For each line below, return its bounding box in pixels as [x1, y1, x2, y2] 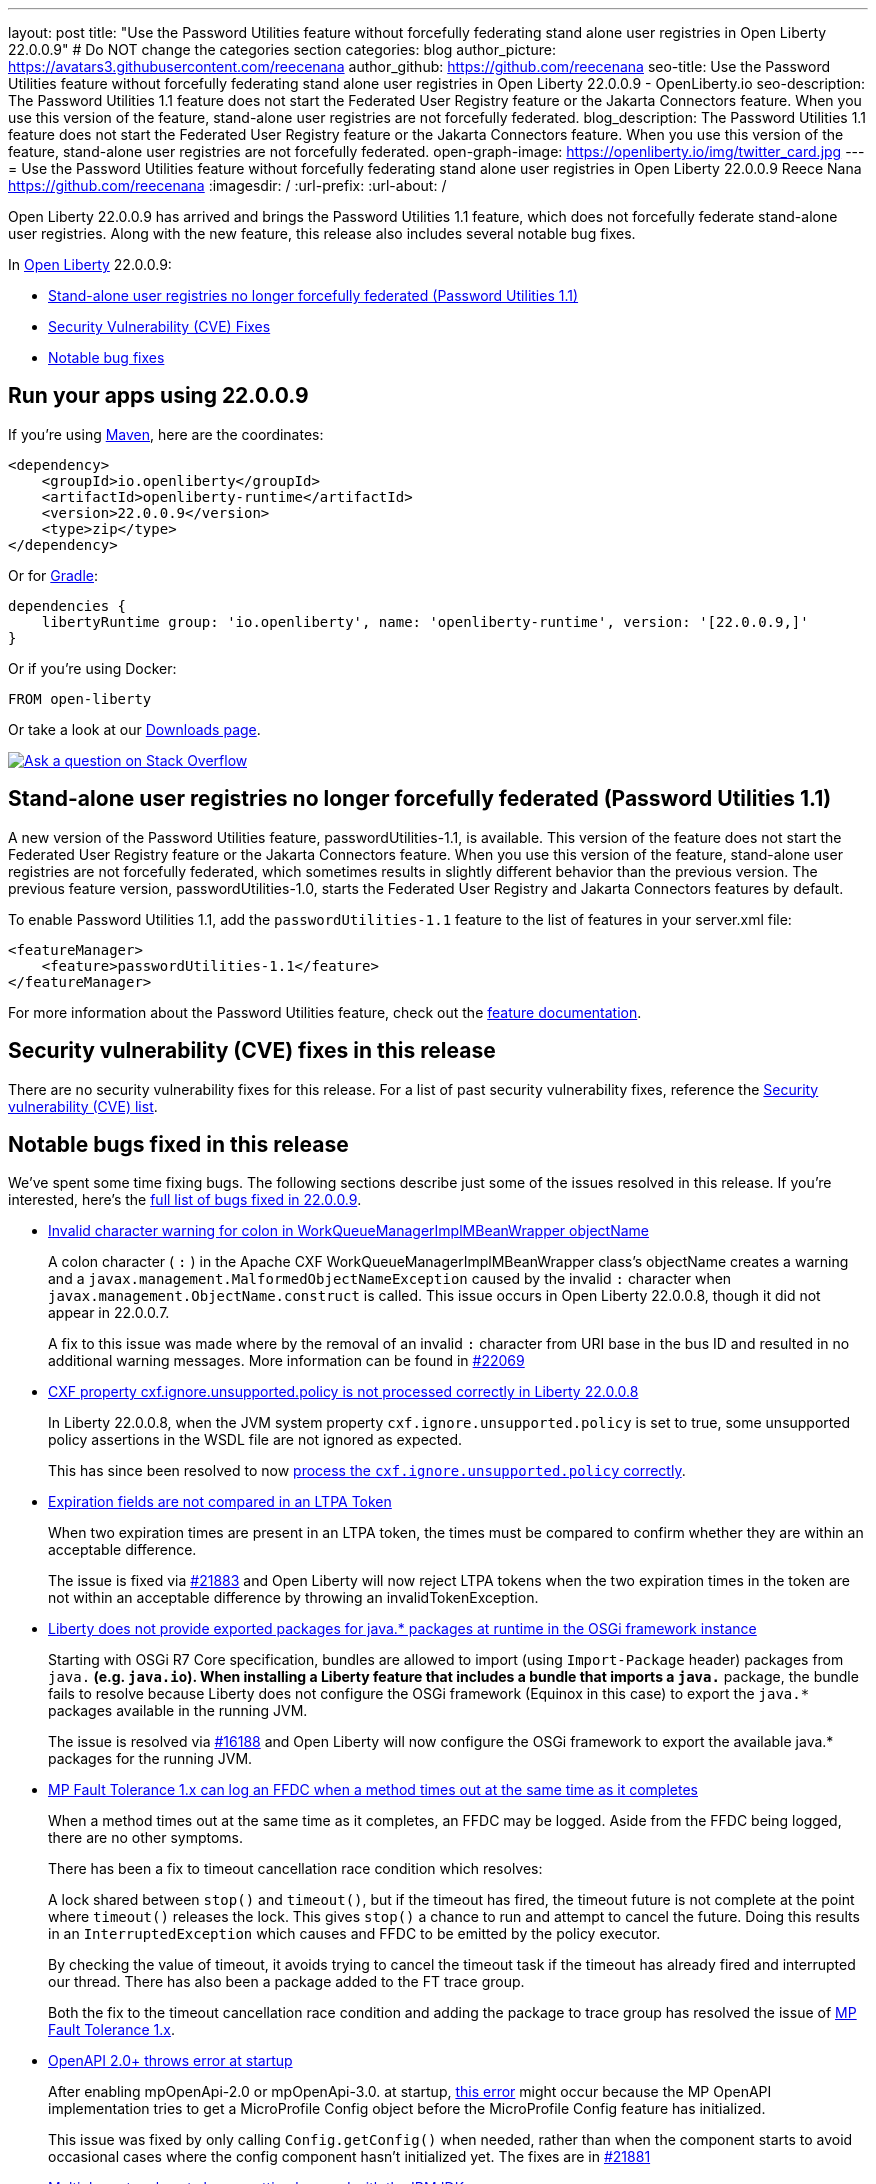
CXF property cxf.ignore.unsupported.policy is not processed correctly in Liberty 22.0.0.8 [48, 1383, 639, 1401]
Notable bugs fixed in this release [8, 1131, 349, 1157]
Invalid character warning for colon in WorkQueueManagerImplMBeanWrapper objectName [48, 1222, 650, 1240]
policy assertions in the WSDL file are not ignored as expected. [48, 1431, 463, 1449]
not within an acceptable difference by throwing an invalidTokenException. [48, 1589, 539, 1607]
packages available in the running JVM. [48, 1702, 308, 1720]
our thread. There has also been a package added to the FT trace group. [48, 1973, 525, 1991]
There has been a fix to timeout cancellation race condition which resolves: [48, 1860, 543, 1878]
